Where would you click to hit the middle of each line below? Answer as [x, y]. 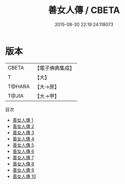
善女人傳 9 [23, 170]
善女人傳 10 [24, 176]
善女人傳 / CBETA [84, 10]
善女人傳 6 [23, 151]
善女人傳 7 [23, 157]
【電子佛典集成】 [55, 68]
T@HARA [19, 86]
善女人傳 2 [23, 126]
